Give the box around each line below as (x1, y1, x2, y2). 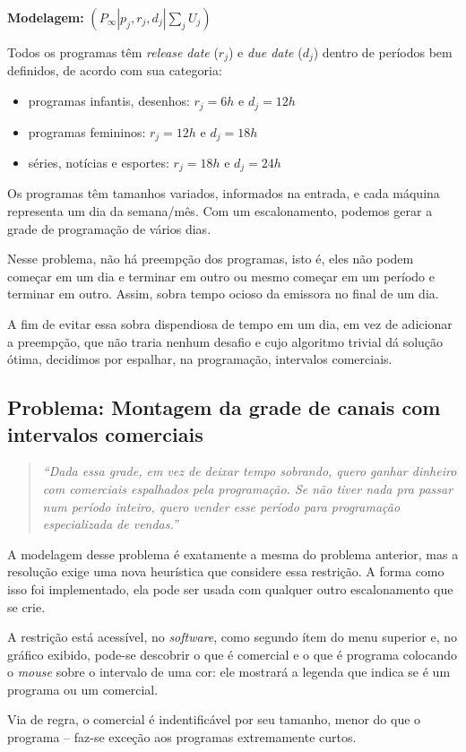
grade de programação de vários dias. (7, 219, 211, 238)
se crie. (7, 597, 46, 616)
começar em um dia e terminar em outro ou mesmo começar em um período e (7, 266, 435, 285)
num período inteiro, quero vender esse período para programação (42, 497, 401, 515)
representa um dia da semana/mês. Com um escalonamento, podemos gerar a (7, 202, 433, 220)
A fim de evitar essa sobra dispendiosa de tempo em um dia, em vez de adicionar (7, 314, 453, 333)
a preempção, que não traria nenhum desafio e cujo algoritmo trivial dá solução (7, 332, 444, 350)
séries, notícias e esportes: (28, 152, 169, 171)
